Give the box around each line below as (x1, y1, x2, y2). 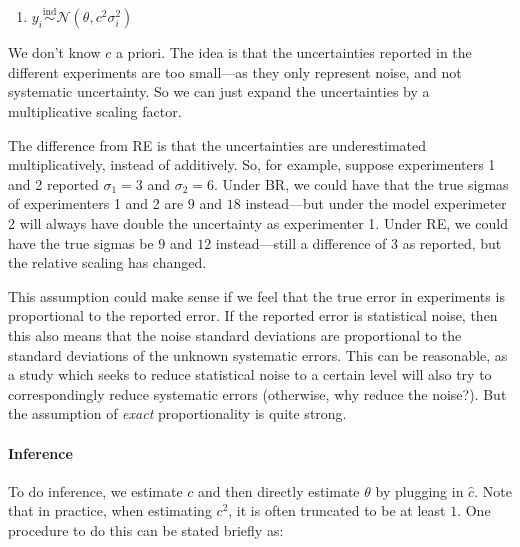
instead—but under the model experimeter (245, 193, 507, 214)
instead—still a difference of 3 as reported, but (215, 232, 502, 253)
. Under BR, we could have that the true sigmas (213, 173, 509, 194)
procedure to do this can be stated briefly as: (8, 519, 284, 540)
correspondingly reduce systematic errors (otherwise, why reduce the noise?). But (8, 383, 507, 404)
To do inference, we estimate (8, 480, 183, 501)
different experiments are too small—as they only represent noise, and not (8, 61, 462, 82)
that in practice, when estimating (8, 500, 212, 521)
